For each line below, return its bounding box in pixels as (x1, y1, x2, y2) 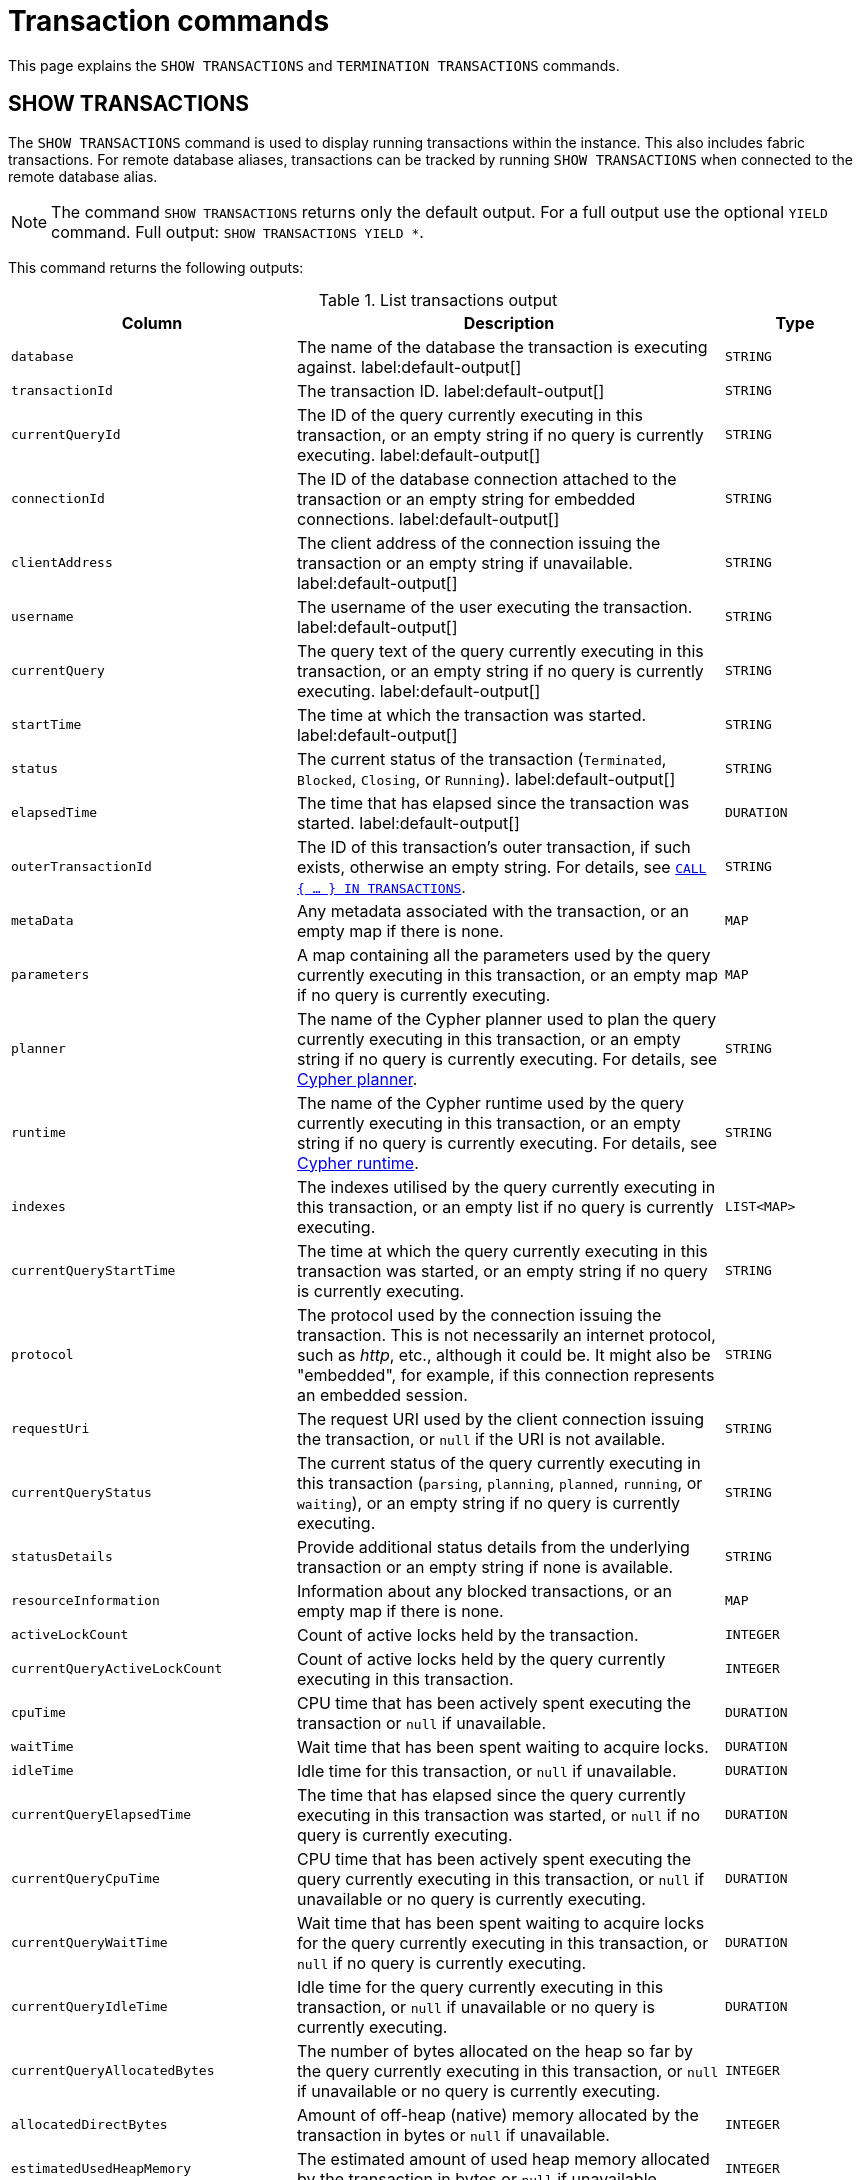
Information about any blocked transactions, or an (296, 1580, 672, 1601)
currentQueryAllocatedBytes (11, 2063, 215, 2079)
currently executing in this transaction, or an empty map (296, 964, 719, 985)
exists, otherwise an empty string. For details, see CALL (296, 856, 707, 877)
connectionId (11, 491, 105, 507)
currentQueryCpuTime (11, 1871, 160, 1887)
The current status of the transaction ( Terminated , (296, 748, 667, 769)
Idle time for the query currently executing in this (296, 1976, 664, 1997)
